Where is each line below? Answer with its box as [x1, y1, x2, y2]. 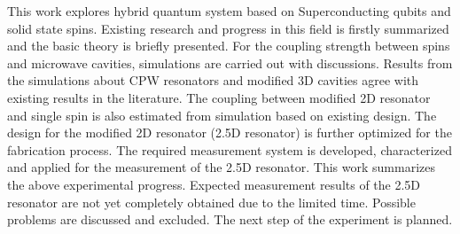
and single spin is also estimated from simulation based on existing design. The [7, 105, 437, 124]
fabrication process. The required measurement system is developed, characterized [7, 140, 452, 159]
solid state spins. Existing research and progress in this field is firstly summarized [7, 19, 449, 37]
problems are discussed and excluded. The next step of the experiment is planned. [7, 210, 453, 229]
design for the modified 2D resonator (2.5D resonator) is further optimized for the [7, 123, 452, 142]
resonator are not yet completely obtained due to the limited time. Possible [7, 192, 416, 211]
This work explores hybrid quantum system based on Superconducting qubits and [7, 2, 451, 19]
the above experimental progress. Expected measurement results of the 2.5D [7, 175, 421, 193]
